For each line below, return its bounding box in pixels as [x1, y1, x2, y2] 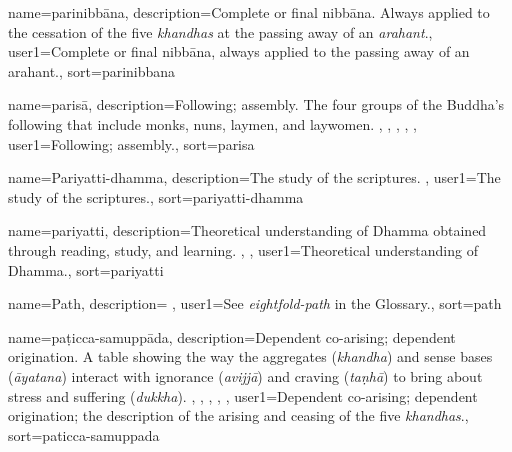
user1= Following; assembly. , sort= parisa [8, 133, 255, 154]
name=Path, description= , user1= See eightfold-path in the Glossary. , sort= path [8, 293, 502, 314]
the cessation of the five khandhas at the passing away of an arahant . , [8, 21, 433, 42]
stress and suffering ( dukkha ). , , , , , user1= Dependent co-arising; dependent [8, 385, 478, 406]
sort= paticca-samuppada [8, 424, 160, 445]
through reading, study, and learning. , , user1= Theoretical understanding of [8, 239, 478, 260]
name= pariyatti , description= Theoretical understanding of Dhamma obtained [8, 220, 487, 241]
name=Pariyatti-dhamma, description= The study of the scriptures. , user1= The [8, 167, 501, 188]
